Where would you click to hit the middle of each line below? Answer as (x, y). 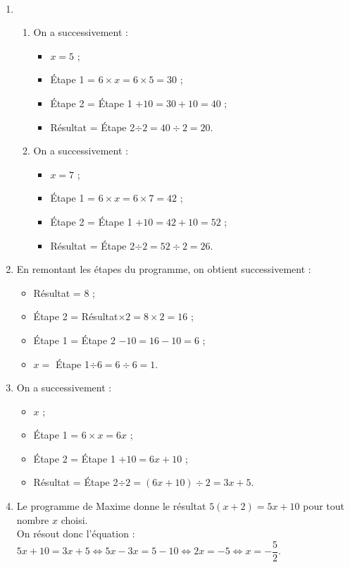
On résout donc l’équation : (76, 534)
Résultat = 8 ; (64, 292)
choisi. (74, 519)
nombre (33, 519)
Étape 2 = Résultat (76, 316)
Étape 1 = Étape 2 (74, 340)
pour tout (324, 506)
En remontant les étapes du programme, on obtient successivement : (164, 269)
